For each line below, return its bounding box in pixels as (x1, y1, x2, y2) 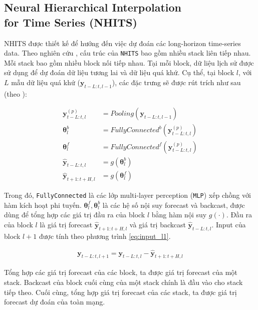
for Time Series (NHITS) (4, 14, 137, 30)
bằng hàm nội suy (151, 209, 207, 220)
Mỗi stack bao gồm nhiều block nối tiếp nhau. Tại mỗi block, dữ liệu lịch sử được (4, 57, 254, 68)
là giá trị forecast (40, 219, 93, 230)
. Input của (211, 219, 246, 230)
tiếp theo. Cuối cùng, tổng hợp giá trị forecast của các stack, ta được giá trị (4, 286, 237, 297)
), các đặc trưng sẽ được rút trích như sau (112, 77, 241, 88)
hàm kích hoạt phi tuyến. (4, 199, 82, 210)
